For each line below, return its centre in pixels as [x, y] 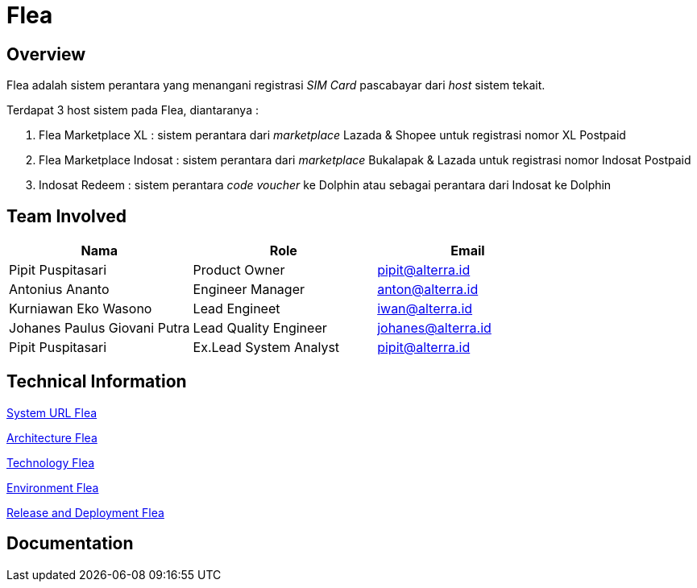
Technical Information [97, 382]
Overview [46, 54]
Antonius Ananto [59, 290]
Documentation [70, 544]
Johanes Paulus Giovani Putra [100, 328]
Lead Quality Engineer [260, 328]
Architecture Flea [52, 437]
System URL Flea [52, 412]
